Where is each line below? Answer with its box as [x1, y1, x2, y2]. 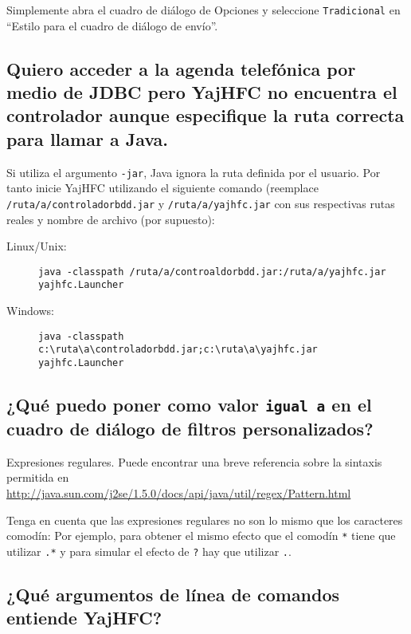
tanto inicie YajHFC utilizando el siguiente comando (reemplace [6, 179, 319, 196]
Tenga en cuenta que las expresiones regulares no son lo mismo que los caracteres [6, 511, 403, 528]
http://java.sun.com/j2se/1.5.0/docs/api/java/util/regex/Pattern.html [6, 484, 351, 501]
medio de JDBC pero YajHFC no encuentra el [6, 80, 397, 104]
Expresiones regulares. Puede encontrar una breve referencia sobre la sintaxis [6, 453, 382, 470]
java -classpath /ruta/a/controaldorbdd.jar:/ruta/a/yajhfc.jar [38, 266, 386, 278]
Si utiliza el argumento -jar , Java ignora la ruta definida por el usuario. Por [6, 163, 381, 180]
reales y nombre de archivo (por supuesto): [6, 211, 215, 227]
